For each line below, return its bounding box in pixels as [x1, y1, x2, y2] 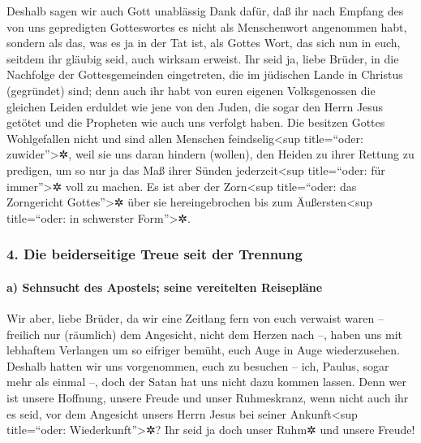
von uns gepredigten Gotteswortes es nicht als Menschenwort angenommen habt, [6, 18, 407, 35]
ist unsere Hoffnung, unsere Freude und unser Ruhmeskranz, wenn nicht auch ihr [6, 389, 409, 406]
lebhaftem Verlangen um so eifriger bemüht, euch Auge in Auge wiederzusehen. [6, 341, 400, 358]
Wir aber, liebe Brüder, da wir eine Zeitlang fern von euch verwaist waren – [6, 309, 384, 326]
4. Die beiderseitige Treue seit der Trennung [6, 244, 303, 264]
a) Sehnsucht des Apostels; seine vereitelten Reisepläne [6, 278, 323, 295]
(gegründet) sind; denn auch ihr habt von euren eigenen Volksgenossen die [6, 81, 376, 98]
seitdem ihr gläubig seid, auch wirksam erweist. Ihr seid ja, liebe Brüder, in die [6, 50, 399, 67]
